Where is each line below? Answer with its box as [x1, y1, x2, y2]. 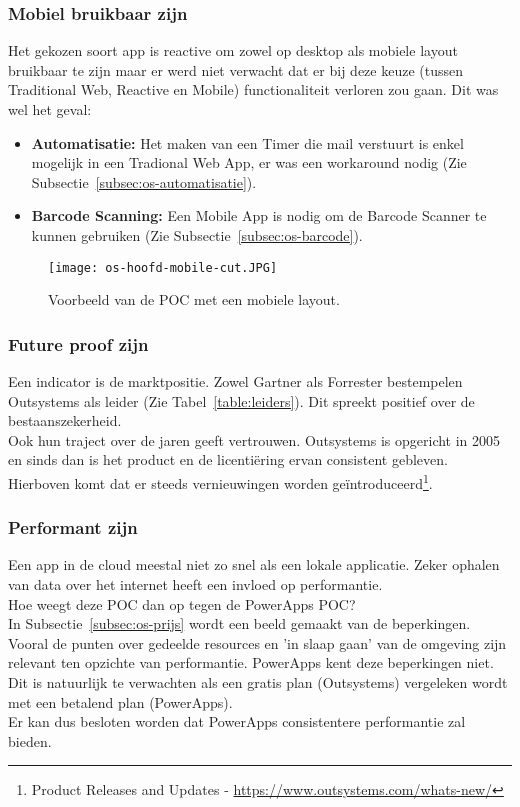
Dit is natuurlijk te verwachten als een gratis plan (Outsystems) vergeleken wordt [8, 672, 508, 693]
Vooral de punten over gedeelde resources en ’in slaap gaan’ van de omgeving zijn [8, 632, 507, 653]
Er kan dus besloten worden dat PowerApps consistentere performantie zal [8, 711, 466, 732]
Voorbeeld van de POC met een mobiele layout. [48, 289, 340, 310]
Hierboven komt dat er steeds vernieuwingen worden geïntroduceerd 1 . [8, 470, 433, 493]
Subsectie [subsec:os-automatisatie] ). [31, 171, 257, 192]
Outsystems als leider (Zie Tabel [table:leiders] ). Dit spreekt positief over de [8, 390, 475, 411]
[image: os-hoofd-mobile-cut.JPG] [48, 260, 278, 275]
